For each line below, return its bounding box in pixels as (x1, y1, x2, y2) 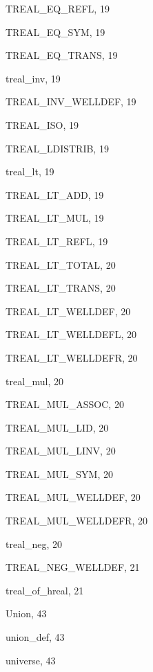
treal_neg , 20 (6, 536, 63, 551)
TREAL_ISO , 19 (6, 117, 79, 132)
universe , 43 (6, 653, 56, 667)
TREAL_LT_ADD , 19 (6, 187, 104, 202)
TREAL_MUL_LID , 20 (6, 420, 109, 434)
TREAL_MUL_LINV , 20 (6, 443, 116, 458)
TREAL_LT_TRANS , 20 (6, 281, 116, 295)
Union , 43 (6, 606, 47, 621)
